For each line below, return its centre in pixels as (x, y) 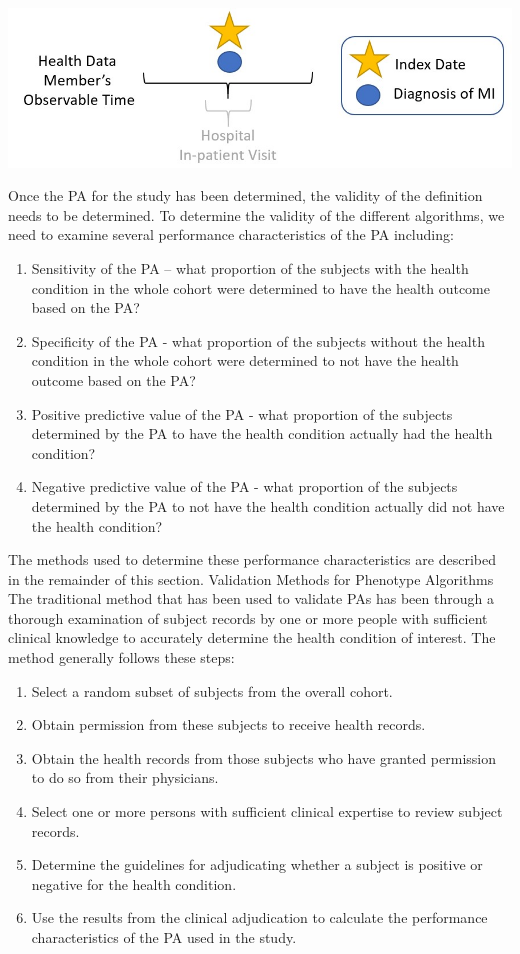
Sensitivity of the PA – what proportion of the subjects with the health (250, 267)
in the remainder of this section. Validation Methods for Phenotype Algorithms (251, 578)
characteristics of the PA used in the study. (164, 937)
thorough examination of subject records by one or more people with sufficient (248, 617)
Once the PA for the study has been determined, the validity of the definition (245, 195)
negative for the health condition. (134, 883)
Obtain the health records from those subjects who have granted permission (264, 757)
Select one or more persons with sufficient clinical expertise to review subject (267, 811)
